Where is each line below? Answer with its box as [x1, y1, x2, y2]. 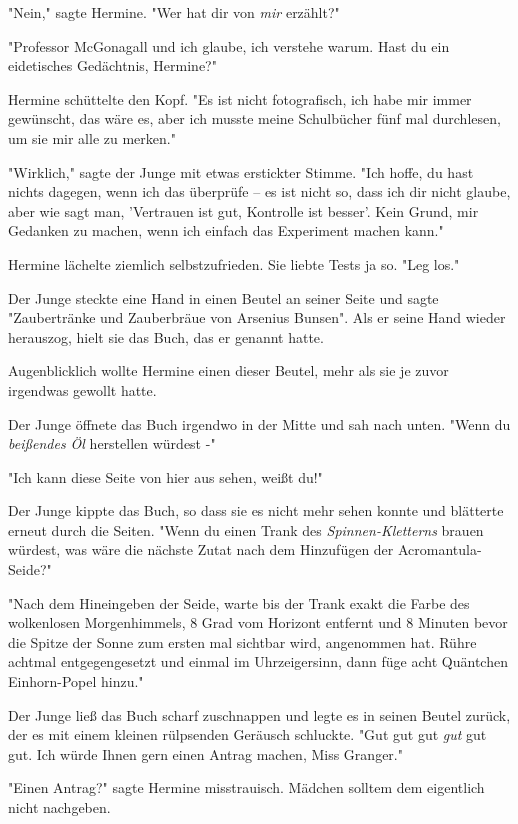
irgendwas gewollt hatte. [8, 379, 157, 400]
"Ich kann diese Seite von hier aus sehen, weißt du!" [8, 466, 323, 487]
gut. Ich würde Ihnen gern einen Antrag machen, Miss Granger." [8, 743, 403, 764]
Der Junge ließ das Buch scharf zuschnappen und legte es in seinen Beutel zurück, [8, 704, 511, 725]
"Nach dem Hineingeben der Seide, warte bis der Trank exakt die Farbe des [8, 592, 470, 613]
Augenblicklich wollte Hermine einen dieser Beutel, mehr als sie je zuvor [8, 360, 449, 381]
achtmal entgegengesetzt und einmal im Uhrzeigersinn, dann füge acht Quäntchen [8, 651, 508, 672]
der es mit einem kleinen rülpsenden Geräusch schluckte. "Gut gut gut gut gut [8, 724, 487, 745]
